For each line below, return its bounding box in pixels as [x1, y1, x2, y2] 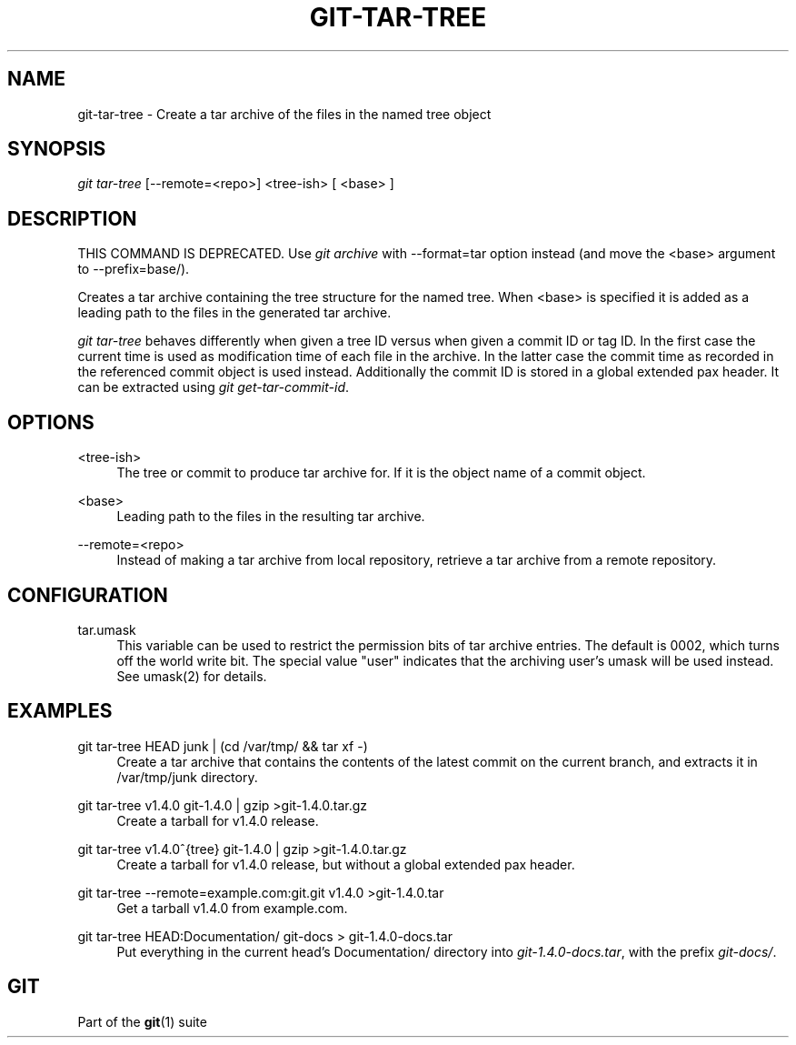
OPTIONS [7, 410, 95, 434]
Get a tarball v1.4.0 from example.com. [116, 899, 348, 916]
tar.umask [77, 621, 136, 638]
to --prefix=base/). [77, 261, 190, 277]
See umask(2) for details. [116, 668, 267, 684]
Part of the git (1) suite [77, 1013, 207, 1030]
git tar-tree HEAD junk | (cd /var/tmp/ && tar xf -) [77, 738, 368, 754]
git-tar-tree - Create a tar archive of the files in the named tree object [77, 106, 492, 122]
